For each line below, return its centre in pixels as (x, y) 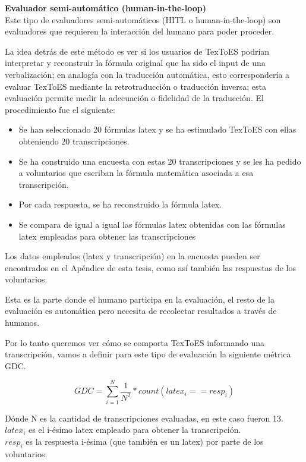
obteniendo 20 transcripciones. (74, 141)
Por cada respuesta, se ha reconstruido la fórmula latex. (120, 204)
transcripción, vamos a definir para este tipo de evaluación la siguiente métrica (148, 354)
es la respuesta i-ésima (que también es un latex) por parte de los (145, 441)
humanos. (22, 323)
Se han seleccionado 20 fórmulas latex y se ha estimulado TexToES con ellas (157, 129)
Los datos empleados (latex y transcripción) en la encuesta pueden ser (133, 256)
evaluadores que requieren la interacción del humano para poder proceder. (140, 31)
